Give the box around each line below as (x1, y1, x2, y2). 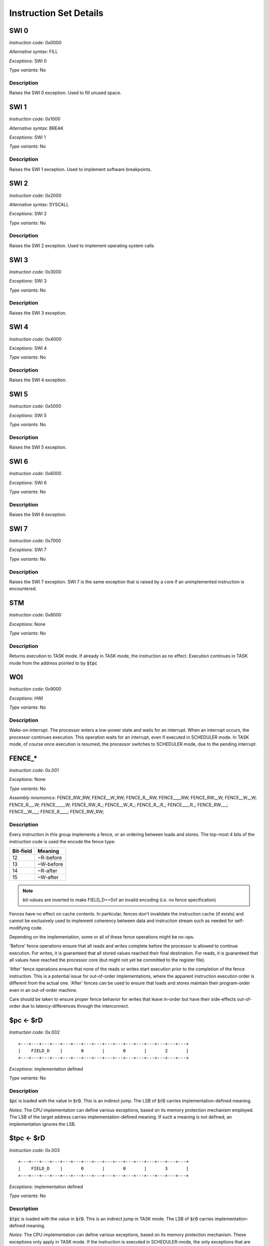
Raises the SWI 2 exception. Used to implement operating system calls (9, 242, 154, 249)
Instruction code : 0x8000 (9, 612, 62, 618)
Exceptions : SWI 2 (9, 211, 47, 217)
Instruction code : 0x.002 (9, 1029, 60, 1035)
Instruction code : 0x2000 (9, 192, 62, 198)
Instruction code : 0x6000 (9, 470, 62, 476)
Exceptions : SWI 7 (9, 547, 47, 553)
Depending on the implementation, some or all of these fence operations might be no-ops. (9, 934, 195, 939)
